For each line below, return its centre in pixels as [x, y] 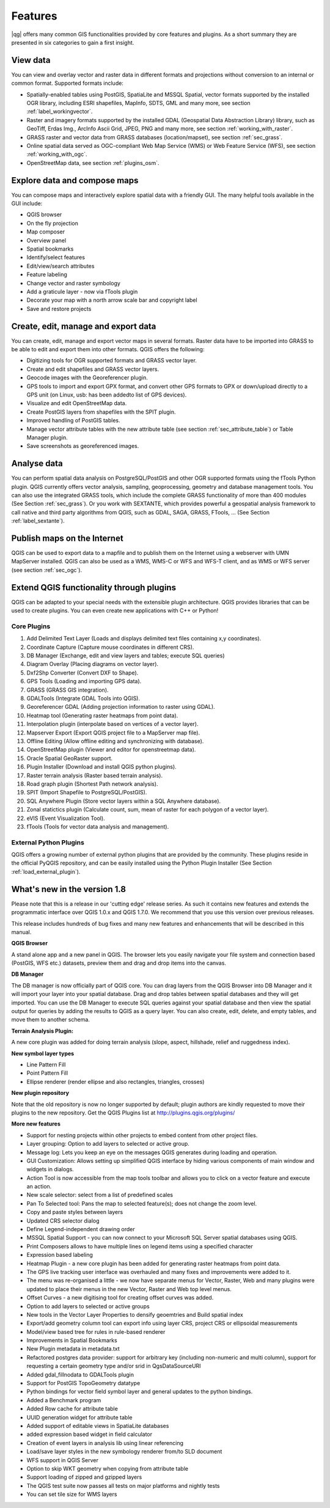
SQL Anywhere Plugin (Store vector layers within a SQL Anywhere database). [124, 801]
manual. [21, 932]
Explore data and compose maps [75, 180]
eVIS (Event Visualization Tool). [66, 818]
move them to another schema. [50, 1020]
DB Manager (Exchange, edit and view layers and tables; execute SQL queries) [126, 656]
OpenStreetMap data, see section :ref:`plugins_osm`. [93, 163]
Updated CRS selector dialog [63, 1221]
